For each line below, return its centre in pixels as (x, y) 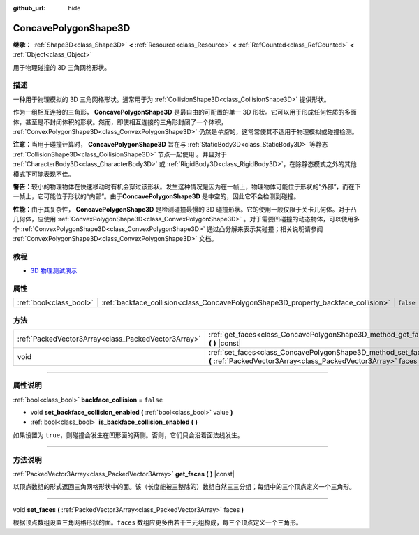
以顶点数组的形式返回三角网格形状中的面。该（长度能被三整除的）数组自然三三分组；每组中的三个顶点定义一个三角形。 (184, 487)
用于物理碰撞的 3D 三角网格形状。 (62, 67)
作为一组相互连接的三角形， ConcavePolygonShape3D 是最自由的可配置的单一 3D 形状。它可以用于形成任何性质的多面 (185, 112)
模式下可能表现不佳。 (44, 174)
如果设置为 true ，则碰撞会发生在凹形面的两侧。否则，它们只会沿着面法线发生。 (128, 435)
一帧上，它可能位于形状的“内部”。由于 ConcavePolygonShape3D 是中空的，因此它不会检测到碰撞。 (156, 196)
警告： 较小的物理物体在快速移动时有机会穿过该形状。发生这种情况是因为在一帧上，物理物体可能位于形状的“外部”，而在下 (187, 186)
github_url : (29, 8)
